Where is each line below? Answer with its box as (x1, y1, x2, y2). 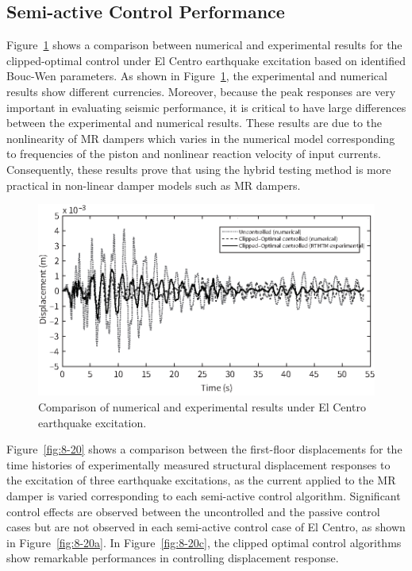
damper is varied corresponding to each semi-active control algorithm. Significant (6, 488, 401, 504)
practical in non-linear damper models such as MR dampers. (6, 176, 301, 193)
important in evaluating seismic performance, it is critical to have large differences (6, 98, 406, 115)
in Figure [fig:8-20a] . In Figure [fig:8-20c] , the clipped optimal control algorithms (6, 534, 402, 550)
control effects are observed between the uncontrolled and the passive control (6, 503, 380, 519)
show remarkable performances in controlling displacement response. (6, 550, 339, 566)
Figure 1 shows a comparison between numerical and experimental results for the (6, 37, 402, 53)
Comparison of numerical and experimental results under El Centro (38, 399, 366, 415)
